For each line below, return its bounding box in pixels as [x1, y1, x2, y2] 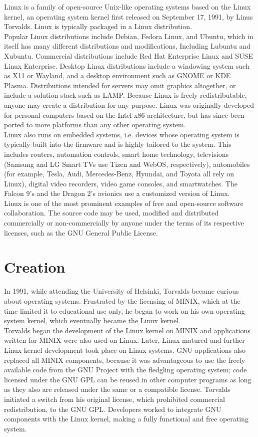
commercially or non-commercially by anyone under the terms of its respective [4, 217, 244, 228]
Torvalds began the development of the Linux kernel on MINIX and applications [4, 325, 250, 335]
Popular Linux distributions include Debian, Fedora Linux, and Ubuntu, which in [4, 31, 253, 41]
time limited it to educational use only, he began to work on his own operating [4, 305, 245, 316]
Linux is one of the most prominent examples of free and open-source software [4, 197, 243, 208]
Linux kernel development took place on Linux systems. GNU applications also [4, 344, 246, 355]
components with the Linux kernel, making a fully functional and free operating [4, 413, 248, 424]
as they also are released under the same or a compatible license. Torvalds [4, 384, 230, 394]
